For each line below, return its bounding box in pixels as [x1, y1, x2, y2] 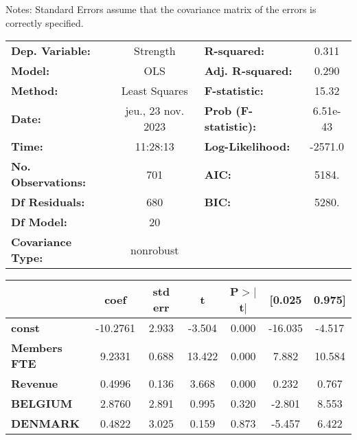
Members [11, 340, 62, 356]
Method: [11, 82, 58, 99]
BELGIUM [11, 395, 73, 412]
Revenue [11, 375, 58, 392]
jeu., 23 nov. [125, 102, 185, 119]
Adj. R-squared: [204, 63, 292, 79]
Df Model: [11, 214, 67, 230]
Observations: [11, 174, 87, 190]
